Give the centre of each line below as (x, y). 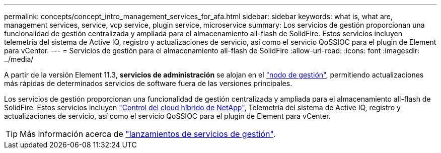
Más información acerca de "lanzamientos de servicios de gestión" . (148, 134)
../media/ (19, 59)
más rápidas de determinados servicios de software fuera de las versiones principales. (148, 83)
